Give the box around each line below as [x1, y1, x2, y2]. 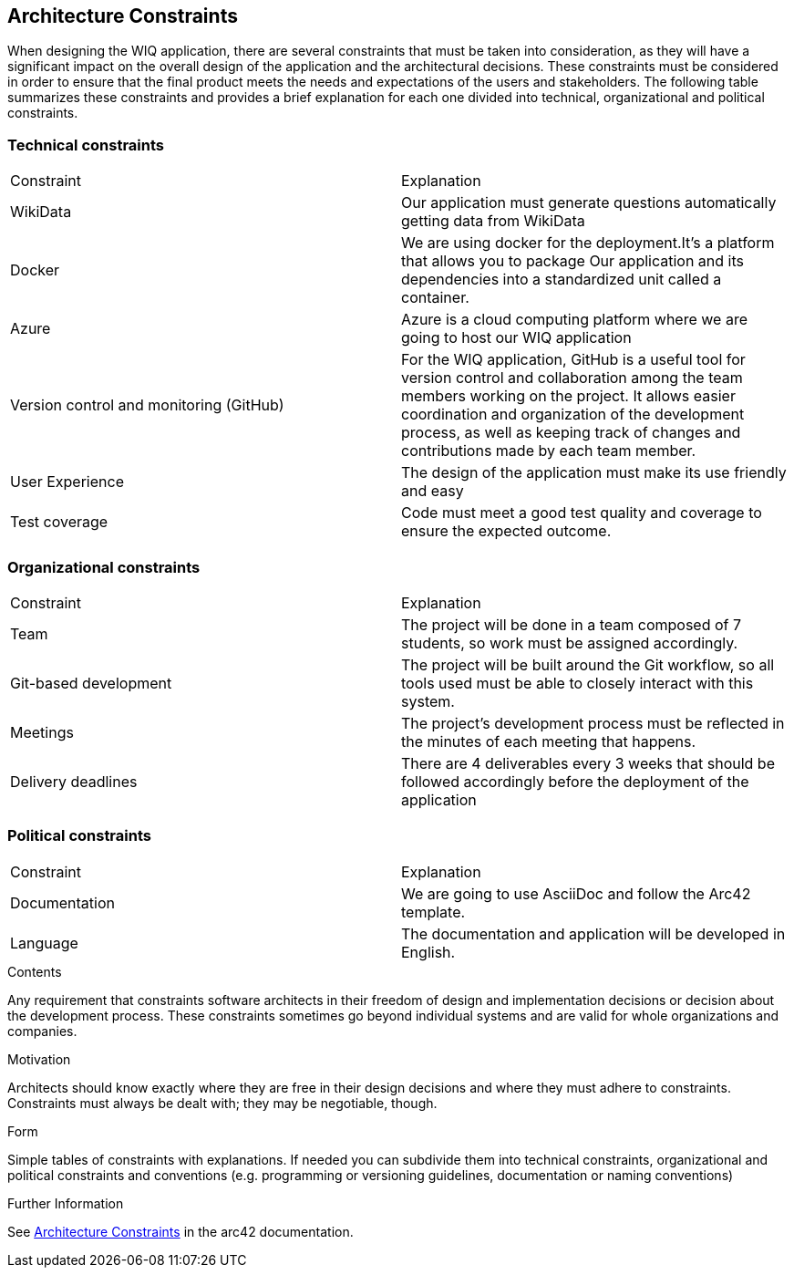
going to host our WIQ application [401, 328, 632, 347]
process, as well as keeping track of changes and [401, 423, 741, 442]
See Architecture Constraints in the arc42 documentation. [7, 1223, 354, 1239]
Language [10, 933, 78, 952]
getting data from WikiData [401, 212, 585, 231]
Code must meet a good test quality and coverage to [401, 503, 762, 523]
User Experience [10, 472, 124, 492]
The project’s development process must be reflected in [401, 713, 785, 732]
